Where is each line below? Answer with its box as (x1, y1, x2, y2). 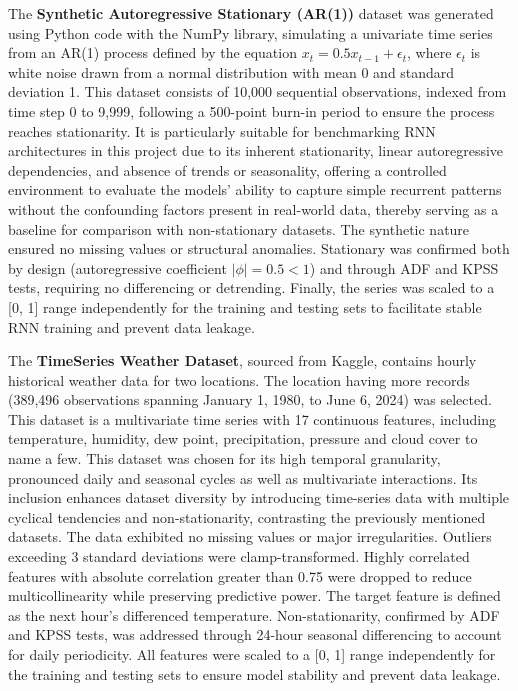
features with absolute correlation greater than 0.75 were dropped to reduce (8, 565, 472, 586)
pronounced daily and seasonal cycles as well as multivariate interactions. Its (8, 467, 478, 488)
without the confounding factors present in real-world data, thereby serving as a (8, 198, 499, 219)
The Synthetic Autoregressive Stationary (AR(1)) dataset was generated (8, 3, 494, 23)
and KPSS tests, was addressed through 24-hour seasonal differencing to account (8, 624, 502, 645)
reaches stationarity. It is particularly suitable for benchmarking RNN (8, 120, 436, 141)
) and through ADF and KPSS (309, 257, 499, 278)
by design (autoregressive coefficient (8, 257, 227, 278)
